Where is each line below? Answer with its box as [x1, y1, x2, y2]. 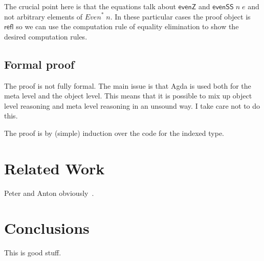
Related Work [4, 157, 105, 178]
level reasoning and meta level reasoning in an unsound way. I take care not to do [4, 100, 260, 111]
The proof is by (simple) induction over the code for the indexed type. [4, 127, 225, 138]
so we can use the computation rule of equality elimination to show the [16, 21, 239, 32]
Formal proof [4, 56, 75, 72]
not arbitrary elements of [4, 11, 83, 22]
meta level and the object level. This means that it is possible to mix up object [4, 90, 252, 101]
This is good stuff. [4, 247, 61, 258]
